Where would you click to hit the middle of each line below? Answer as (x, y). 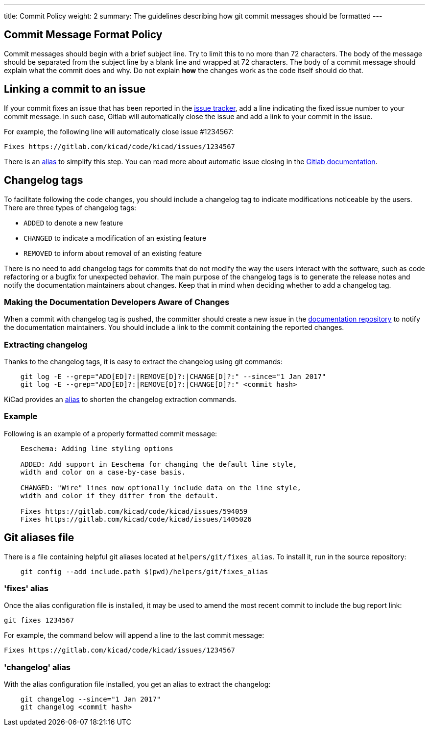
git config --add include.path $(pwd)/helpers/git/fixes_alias (144, 571)
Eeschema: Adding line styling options (97, 448)
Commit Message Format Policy (83, 35)
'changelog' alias (37, 667)
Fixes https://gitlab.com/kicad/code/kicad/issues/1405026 (136, 519)
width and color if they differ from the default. (119, 495)
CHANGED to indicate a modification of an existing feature (115, 238)
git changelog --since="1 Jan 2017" (91, 699)
